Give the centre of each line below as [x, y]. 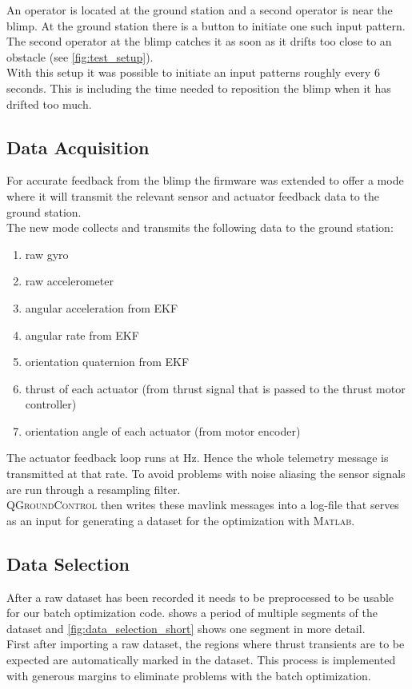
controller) [51, 404]
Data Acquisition [78, 147]
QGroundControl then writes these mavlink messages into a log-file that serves [203, 505]
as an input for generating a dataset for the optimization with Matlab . [181, 520]
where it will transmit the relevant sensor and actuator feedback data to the [193, 195]
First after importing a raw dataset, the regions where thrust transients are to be [206, 644]
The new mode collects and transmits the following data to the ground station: [200, 227]
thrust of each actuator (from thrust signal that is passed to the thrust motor [215, 388]
